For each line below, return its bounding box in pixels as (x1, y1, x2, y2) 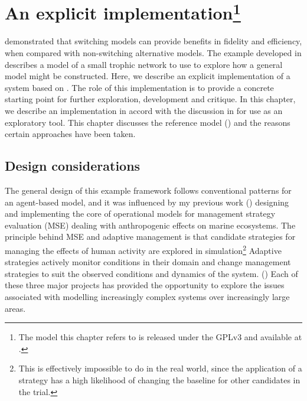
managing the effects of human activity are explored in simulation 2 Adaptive (5, 242, 282, 256)
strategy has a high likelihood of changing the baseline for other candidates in (18, 373, 301, 386)
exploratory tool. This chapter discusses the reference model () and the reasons (5, 116, 290, 128)
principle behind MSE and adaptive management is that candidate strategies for (5, 230, 296, 243)
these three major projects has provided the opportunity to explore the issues (5, 279, 285, 291)
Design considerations (5, 157, 141, 175)
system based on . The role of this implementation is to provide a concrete (5, 81, 274, 93)
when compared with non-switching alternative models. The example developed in (5, 47, 302, 59)
